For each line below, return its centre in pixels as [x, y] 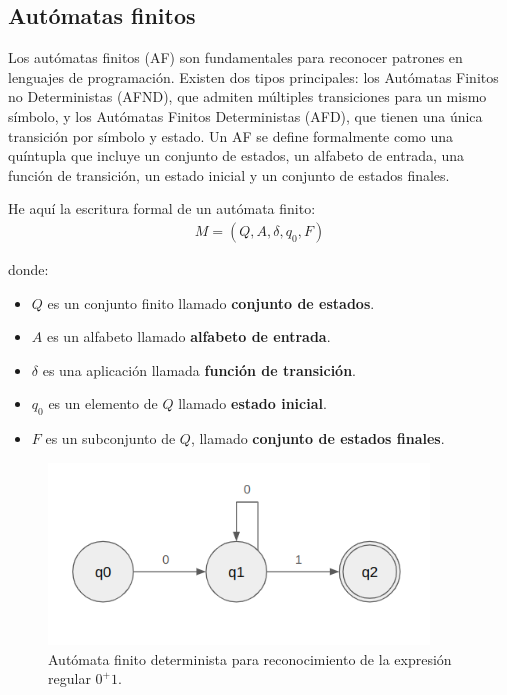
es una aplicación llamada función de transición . [199, 369]
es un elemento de [103, 403]
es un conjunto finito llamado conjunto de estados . [211, 302]
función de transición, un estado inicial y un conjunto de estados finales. [229, 174]
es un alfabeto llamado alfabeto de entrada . [188, 336]
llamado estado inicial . [252, 403]
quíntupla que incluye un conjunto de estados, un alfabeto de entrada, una [236, 155]
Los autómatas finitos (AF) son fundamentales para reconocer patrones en [235, 57]
